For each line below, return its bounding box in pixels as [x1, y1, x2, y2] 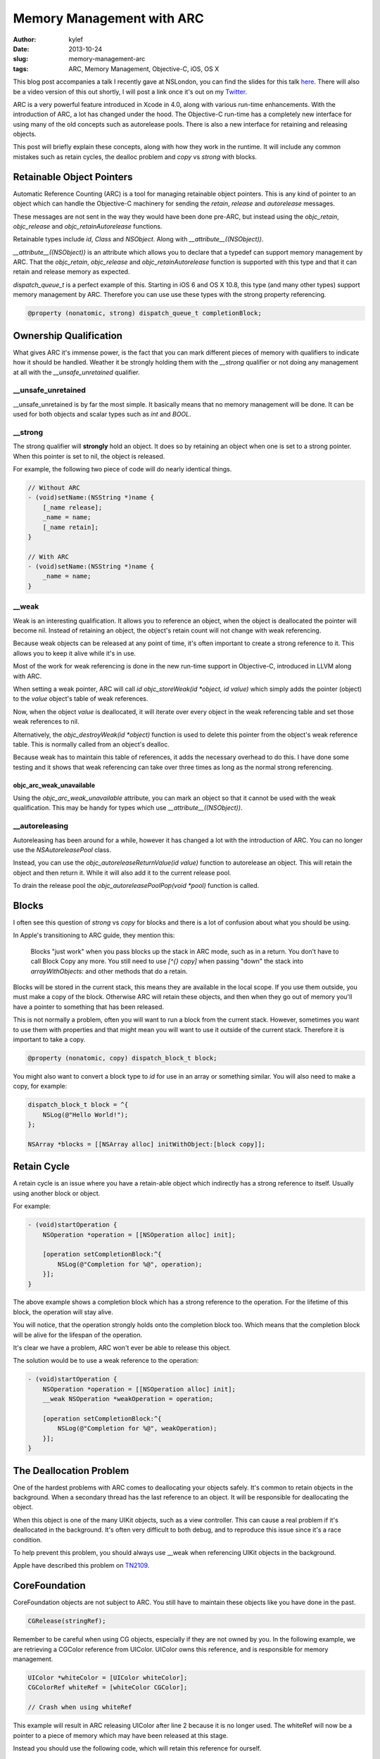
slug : [13, 55, 28, 63]
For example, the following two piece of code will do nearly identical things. [13, 464, 232, 473]
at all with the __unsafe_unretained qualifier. [13, 368, 140, 376]
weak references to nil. [13, 718, 80, 726]
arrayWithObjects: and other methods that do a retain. [30, 967, 188, 975]
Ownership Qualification [13, 329, 123, 341]
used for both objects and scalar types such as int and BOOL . [13, 410, 191, 419]
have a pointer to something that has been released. [13, 1003, 165, 1011]
